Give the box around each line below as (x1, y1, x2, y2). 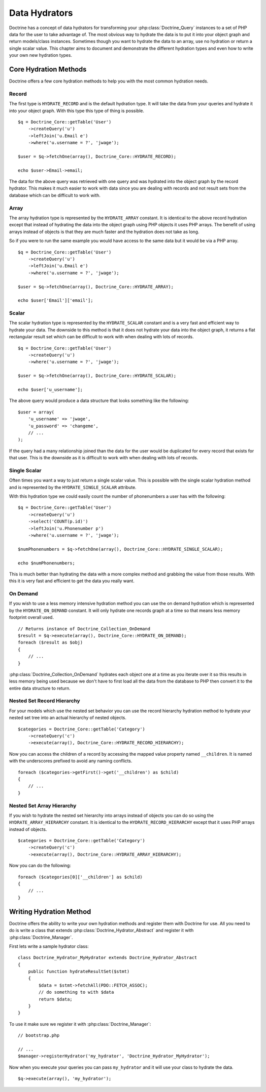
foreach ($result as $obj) (18, 640, 83, 646)
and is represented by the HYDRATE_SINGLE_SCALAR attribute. (9, 484, 136, 490)
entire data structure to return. (9, 685, 71, 691)
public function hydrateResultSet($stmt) (28, 969, 130, 974)
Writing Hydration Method (9, 907, 91, 916)
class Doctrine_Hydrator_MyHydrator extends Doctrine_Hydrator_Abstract (18, 955, 197, 961)
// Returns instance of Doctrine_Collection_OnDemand (18, 626, 150, 632)
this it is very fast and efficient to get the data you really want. (9, 578, 135, 584)
